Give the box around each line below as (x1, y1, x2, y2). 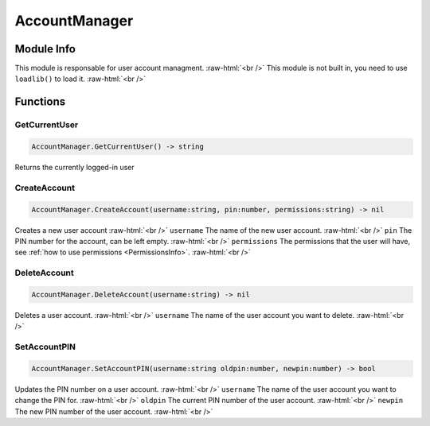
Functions (14, 95, 66, 109)
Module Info (14, 42, 76, 56)
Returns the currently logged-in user (14, 163, 135, 172)
